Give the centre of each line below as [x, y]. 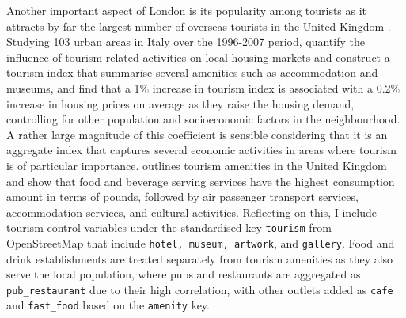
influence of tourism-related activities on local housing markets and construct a [198, 57]
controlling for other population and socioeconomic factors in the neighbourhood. [203, 119]
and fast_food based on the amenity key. [108, 305]
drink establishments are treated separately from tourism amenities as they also [200, 258]
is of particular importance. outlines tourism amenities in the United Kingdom [197, 165]
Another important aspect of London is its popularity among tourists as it [187, 10]
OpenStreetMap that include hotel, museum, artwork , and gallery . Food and [201, 242]
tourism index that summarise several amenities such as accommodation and [192, 72]
